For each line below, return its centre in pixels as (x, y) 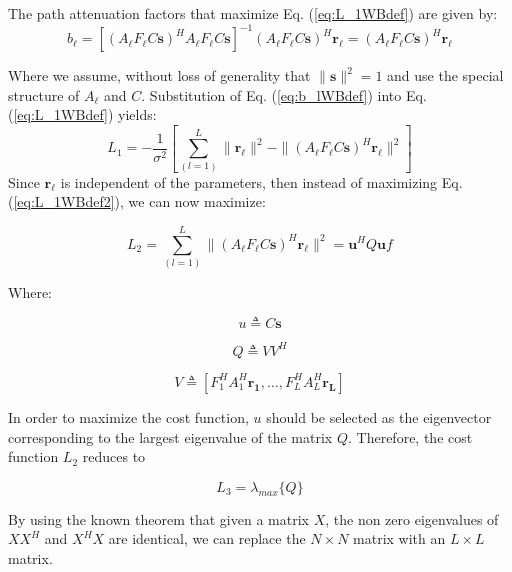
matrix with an (399, 538)
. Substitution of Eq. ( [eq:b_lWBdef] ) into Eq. (284, 94)
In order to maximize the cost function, (128, 416)
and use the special (445, 75)
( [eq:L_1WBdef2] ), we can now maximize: (137, 201)
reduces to (114, 456)
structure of (44, 94)
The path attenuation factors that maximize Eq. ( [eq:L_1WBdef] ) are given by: (253, 13)
